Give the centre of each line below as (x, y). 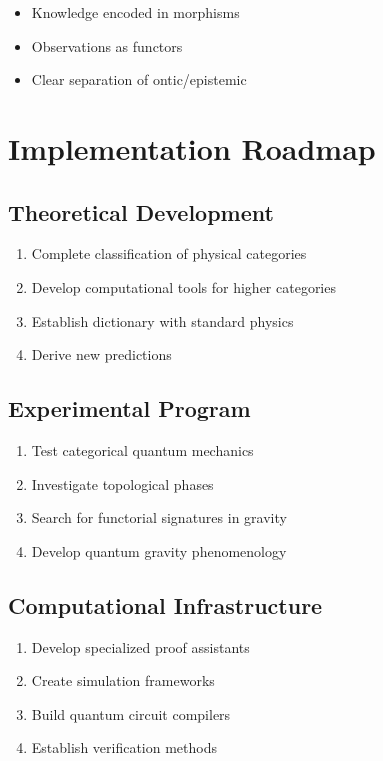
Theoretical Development (141, 211)
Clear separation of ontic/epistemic (139, 79)
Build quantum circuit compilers (131, 713)
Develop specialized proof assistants (140, 646)
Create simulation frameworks (123, 680)
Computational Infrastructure (165, 604)
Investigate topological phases (122, 483)
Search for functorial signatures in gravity (159, 517)
